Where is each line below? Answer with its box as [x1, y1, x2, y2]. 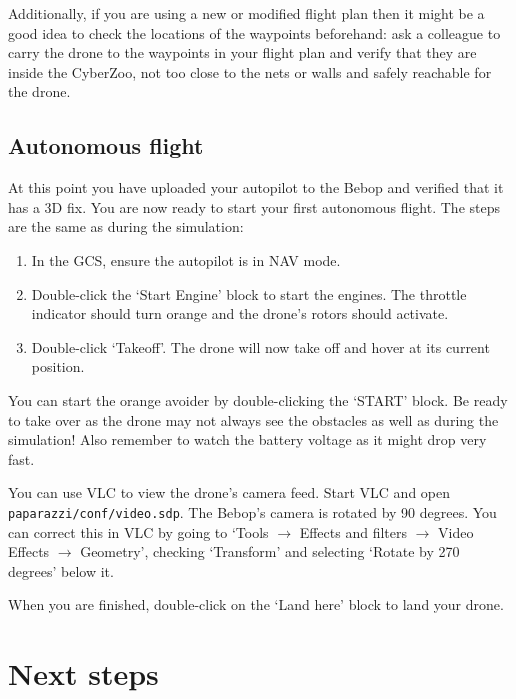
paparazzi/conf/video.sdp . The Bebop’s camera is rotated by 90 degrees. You [8, 501, 497, 522]
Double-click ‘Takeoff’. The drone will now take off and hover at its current [31, 336, 490, 357]
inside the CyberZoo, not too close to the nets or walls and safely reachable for [8, 61, 492, 82]
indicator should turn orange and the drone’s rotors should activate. [31, 303, 449, 324]
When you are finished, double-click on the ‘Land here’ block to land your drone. [8, 594, 504, 615]
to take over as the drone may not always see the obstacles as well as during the [8, 409, 499, 430]
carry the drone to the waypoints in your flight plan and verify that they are [8, 42, 477, 63]
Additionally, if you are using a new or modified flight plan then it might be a [8, 3, 485, 23]
